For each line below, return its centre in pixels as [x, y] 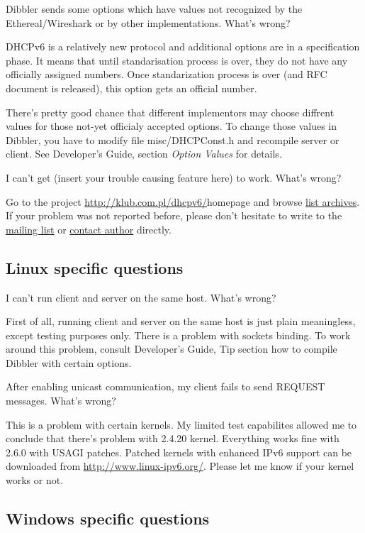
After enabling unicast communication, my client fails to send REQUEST [165, 386]
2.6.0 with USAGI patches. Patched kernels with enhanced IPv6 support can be [179, 452]
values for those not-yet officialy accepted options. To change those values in [172, 126]
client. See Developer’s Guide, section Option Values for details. [144, 154]
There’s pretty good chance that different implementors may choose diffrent [170, 112]
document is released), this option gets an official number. [131, 88]
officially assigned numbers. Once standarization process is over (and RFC [167, 74]
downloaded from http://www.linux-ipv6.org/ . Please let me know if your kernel [180, 466]
